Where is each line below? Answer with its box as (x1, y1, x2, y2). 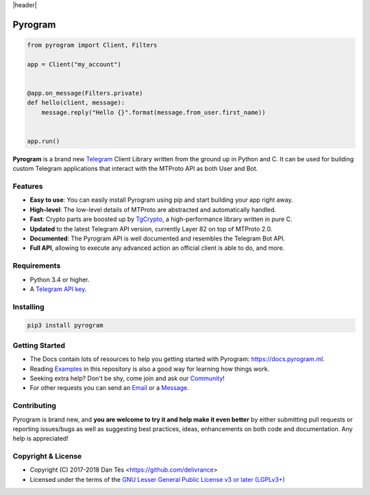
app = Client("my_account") (27, 60, 121, 68)
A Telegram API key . (29, 285, 87, 293)
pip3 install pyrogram (27, 321, 103, 330)
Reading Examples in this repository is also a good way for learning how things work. (29, 365, 270, 373)
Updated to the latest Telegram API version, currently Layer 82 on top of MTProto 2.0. (29, 225, 273, 233)
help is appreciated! (12, 435, 69, 443)
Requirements (12, 261, 61, 270)
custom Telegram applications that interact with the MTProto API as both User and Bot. (12, 165, 258, 173)
